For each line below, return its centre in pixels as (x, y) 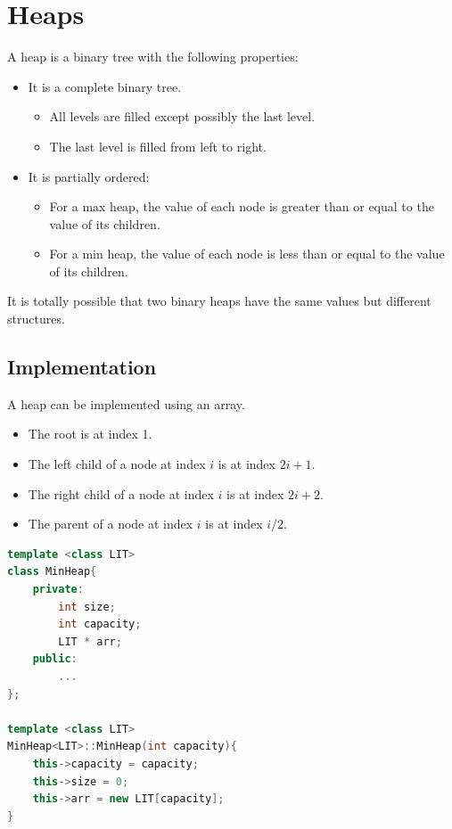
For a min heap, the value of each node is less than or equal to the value (247, 254)
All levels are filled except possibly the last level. (182, 116)
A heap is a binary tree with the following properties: (153, 57)
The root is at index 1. (90, 434)
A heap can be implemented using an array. (126, 403)
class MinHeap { (52, 572)
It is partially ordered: (89, 176)
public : (55, 659)
